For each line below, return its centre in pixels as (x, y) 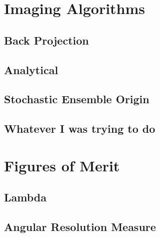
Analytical (31, 69)
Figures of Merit (62, 165)
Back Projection (46, 40)
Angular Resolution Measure (80, 227)
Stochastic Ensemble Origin (77, 99)
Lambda (25, 197)
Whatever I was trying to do (80, 129)
